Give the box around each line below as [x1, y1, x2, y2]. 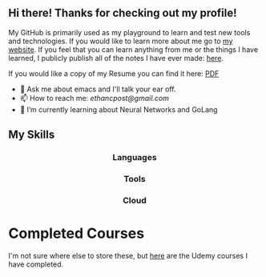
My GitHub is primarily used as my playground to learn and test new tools [8, 27, 251, 37]
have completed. [8, 259, 64, 269]
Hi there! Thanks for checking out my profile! [8, 6, 238, 20]
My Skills [8, 128, 55, 142]
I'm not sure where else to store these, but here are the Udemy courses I [8, 251, 248, 260]
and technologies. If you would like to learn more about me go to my [8, 36, 234, 46]
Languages [111, 152, 158, 163]
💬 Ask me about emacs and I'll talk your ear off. [19, 84, 176, 94]
